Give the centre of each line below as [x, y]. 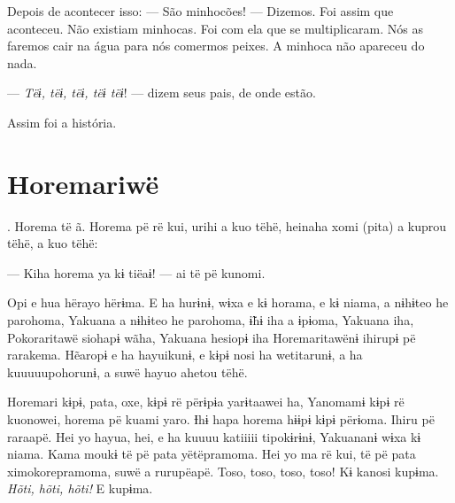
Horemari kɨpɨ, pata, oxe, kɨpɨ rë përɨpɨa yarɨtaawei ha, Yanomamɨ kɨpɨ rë [206, 402]
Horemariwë [83, 183]
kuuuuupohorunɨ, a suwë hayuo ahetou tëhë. [127, 371]
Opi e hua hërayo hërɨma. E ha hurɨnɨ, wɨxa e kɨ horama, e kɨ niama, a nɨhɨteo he [228, 302]
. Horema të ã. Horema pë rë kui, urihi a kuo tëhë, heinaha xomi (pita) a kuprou [227, 225]
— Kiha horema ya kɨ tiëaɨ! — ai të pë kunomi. [136, 272]
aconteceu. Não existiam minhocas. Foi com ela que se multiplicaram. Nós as [215, 28]
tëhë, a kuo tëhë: [53, 243]
